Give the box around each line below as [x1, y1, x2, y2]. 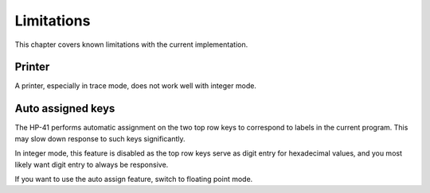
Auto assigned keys [14, 102, 115, 115]
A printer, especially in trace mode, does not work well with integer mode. [14, 81, 256, 91]
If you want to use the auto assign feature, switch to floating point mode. [14, 174, 253, 183]
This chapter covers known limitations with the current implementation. [14, 40, 248, 49]
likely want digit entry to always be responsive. [14, 160, 169, 169]
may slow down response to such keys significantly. [14, 133, 186, 143]
